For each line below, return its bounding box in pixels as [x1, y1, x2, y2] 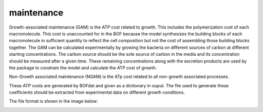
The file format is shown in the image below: [9, 98, 98, 104]
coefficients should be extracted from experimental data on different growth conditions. [9, 90, 185, 96]
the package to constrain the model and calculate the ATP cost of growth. [9, 64, 157, 70]
